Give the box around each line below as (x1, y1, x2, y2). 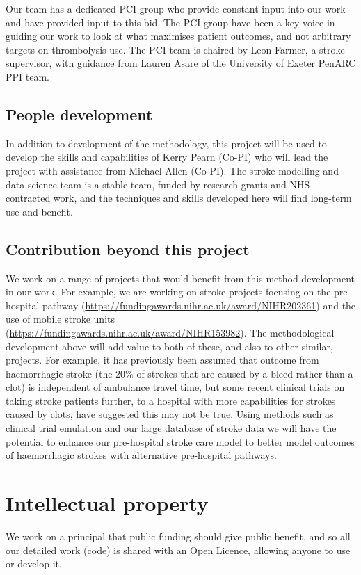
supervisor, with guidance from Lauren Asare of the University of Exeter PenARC (6, 56, 356, 70)
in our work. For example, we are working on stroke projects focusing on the (6, 284, 331, 299)
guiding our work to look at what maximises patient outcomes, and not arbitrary (6, 29, 351, 43)
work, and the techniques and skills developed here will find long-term (53, 191, 352, 205)
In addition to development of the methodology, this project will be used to (6, 136, 327, 150)
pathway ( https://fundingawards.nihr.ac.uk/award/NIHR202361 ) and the (42, 298, 356, 312)
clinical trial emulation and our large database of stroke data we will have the (6, 421, 337, 435)
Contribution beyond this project (6, 238, 250, 259)
